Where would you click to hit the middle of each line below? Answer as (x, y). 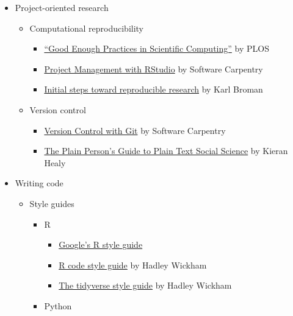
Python (58, 305)
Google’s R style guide (101, 244)
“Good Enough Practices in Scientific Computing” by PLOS (157, 48)
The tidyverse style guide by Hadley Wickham (145, 285)
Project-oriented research (62, 7)
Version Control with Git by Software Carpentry (135, 130)
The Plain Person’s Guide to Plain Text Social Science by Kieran (166, 151)
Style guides (52, 203)
